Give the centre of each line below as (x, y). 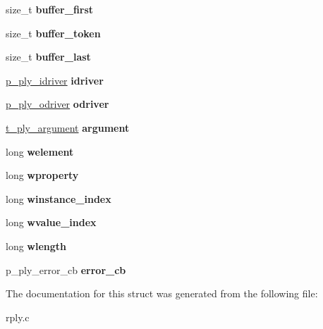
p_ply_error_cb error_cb (66, 269)
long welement (40, 151)
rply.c (18, 317)
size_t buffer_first (50, 9)
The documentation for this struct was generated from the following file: (162, 293)
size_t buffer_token (53, 33)
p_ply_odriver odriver (57, 104)
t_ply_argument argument (68, 127)
